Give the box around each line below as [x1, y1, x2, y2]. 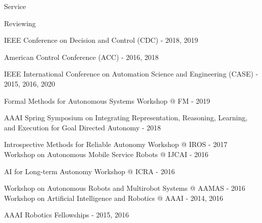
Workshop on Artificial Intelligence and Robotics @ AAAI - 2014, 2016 [4, 192, 224, 203]
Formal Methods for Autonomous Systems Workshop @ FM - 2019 [4, 95, 211, 106]
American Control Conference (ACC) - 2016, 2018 [4, 51, 159, 62]
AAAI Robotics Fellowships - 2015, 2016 [4, 209, 129, 220]
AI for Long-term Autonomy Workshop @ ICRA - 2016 [4, 166, 175, 176]
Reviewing [4, 18, 36, 28]
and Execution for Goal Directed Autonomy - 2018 [4, 122, 161, 132]
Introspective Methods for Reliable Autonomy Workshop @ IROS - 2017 [4, 139, 228, 150]
